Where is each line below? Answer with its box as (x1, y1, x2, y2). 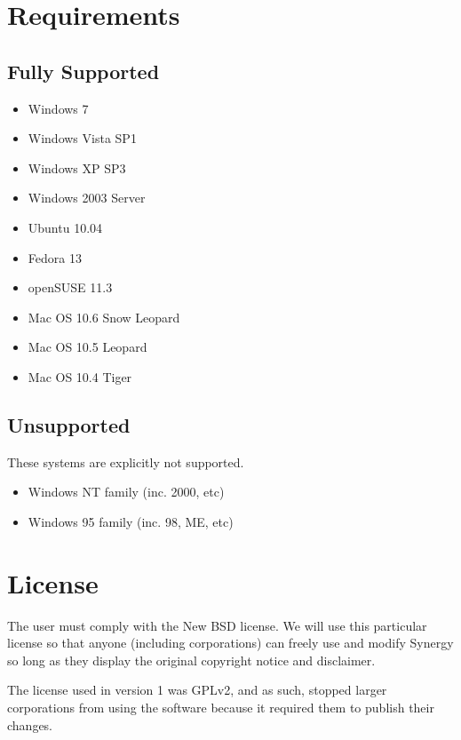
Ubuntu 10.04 (28, 218, 103, 236)
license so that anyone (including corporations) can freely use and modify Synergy (7, 633, 454, 652)
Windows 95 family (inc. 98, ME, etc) (28, 512, 234, 530)
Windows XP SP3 (28, 158, 126, 177)
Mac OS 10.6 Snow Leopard (28, 307, 180, 326)
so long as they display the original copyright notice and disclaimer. (7, 650, 376, 669)
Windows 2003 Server (28, 188, 146, 207)
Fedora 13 (28, 248, 82, 267)
